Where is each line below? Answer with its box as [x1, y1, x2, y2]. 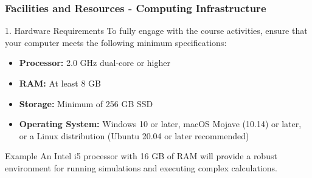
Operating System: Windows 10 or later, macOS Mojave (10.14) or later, [19, 117, 302, 130]
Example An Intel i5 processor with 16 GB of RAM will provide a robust [5, 150, 277, 162]
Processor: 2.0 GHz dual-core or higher [19, 56, 170, 69]
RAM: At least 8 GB [19, 77, 101, 89]
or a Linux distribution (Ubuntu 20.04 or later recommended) [19, 129, 249, 142]
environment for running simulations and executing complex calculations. [5, 161, 277, 174]
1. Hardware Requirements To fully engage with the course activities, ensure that [5, 24, 308, 37]
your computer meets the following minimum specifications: [5, 36, 227, 48]
